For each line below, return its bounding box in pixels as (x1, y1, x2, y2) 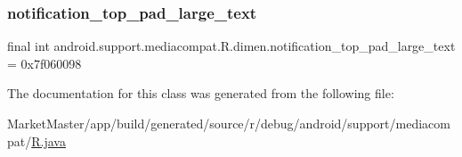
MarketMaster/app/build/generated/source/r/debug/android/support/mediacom (7, 114, 450, 132)
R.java (31, 131, 66, 150)
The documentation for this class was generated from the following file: (7, 84, 394, 103)
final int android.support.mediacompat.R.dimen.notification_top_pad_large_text (7, 37, 456, 55)
